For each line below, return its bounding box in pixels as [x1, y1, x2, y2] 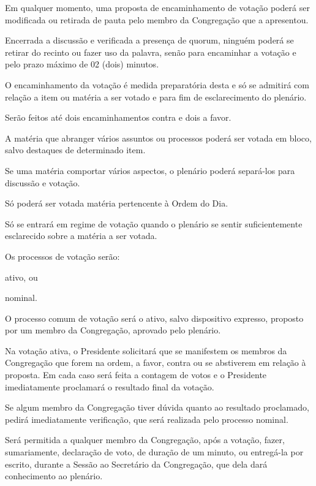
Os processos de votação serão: [5, 249, 120, 262]
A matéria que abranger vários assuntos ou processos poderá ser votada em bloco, [5, 131, 312, 144]
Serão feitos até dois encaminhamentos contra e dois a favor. [5, 111, 231, 124]
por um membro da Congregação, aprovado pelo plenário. [5, 324, 221, 336]
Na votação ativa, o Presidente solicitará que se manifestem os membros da [5, 344, 287, 357]
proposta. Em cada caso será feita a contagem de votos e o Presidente [5, 368, 267, 381]
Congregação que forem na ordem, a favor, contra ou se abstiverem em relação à [5, 356, 306, 369]
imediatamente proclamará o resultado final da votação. [5, 380, 214, 393]
